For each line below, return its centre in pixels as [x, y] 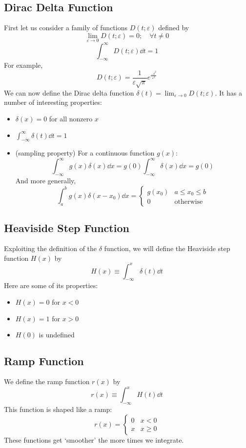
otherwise [189, 202]
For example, [23, 65]
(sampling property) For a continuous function [85, 153]
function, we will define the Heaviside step [167, 248]
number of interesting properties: [53, 102]
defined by [174, 28]
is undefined [57, 335]
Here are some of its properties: [51, 285]
